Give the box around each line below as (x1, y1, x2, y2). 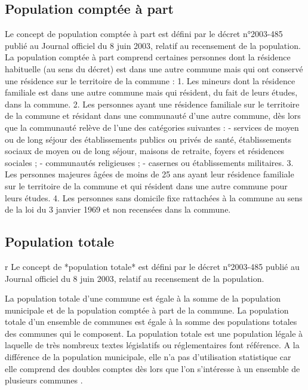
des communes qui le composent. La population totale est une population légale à (5, 327, 303, 339)
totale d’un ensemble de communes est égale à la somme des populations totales (5, 315, 297, 328)
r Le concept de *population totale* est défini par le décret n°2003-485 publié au (5, 260, 300, 272)
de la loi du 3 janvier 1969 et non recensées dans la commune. (5, 203, 231, 216)
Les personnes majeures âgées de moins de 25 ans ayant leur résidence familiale (5, 168, 294, 180)
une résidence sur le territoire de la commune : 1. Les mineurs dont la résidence (5, 74, 295, 87)
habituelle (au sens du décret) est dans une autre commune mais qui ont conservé (5, 62, 303, 75)
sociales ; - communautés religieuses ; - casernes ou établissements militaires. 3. (5, 156, 294, 168)
